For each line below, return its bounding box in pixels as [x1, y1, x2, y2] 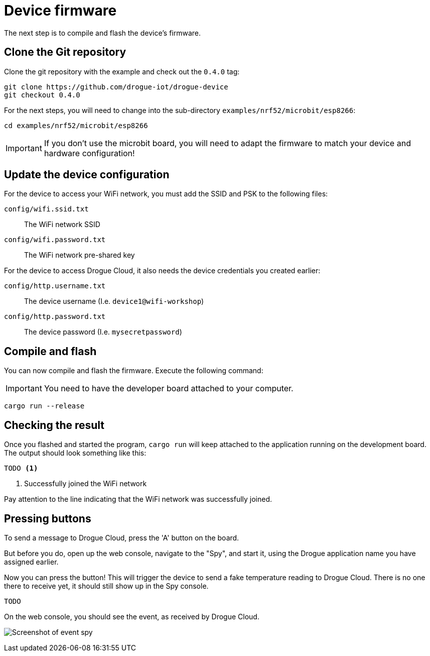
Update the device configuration [4, 168, 170, 181]
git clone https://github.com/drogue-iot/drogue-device [4, 82, 228, 91]
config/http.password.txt [4, 312, 106, 321]
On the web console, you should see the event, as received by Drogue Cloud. [4, 612, 259, 621]
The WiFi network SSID [24, 220, 100, 229]
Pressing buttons [4, 512, 91, 525]
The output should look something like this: [4, 449, 147, 458]
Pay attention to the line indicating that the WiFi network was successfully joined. [4, 495, 272, 504]
